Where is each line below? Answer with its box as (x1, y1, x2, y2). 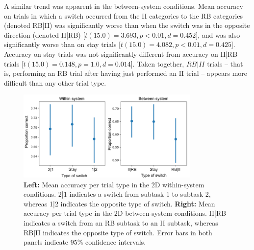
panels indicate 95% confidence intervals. (24, 237, 146, 247)
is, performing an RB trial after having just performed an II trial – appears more (4, 68, 248, 78)
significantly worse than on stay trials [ (4, 39, 121, 49)
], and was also (196, 29, 240, 40)
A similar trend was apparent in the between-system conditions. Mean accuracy (4, 1, 243, 11)
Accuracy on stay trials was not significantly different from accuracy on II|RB (4, 48, 238, 59)
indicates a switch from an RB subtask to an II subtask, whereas (24, 217, 218, 227)
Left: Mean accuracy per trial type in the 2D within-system (24, 179, 204, 189)
